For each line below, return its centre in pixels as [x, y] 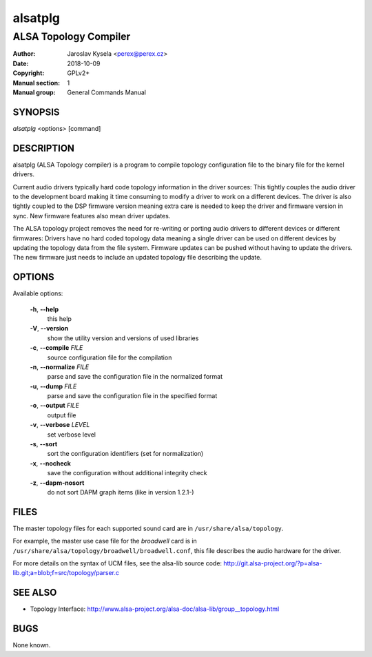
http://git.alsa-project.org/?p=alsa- [273, 563]
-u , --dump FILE [53, 386]
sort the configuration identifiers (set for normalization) [125, 454]
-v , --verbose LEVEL [60, 425]
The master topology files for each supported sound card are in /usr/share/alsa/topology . [148, 528]
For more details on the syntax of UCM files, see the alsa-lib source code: [117, 563]
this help [59, 319]
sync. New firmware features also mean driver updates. [92, 216]
